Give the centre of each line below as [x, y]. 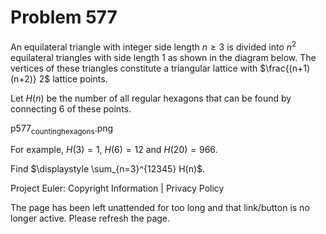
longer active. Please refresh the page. [90, 218]
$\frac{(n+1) [285, 68]
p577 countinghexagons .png [62, 129]
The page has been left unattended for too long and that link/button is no [160, 208]
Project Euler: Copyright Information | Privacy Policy [117, 188]
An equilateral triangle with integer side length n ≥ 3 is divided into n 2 [153, 46]
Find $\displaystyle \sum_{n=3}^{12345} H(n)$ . [108, 169]
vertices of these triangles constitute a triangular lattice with [134, 68]
